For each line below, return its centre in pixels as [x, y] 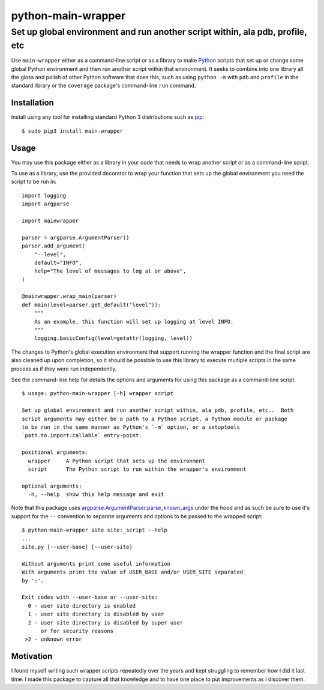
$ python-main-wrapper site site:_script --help [94, 530]
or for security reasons [77, 631]
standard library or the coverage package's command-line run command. [103, 86]
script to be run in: [34, 182]
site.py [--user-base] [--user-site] [77, 547]
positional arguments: [55, 452]
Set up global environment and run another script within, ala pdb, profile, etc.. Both [158, 410]
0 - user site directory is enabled [82, 606]
